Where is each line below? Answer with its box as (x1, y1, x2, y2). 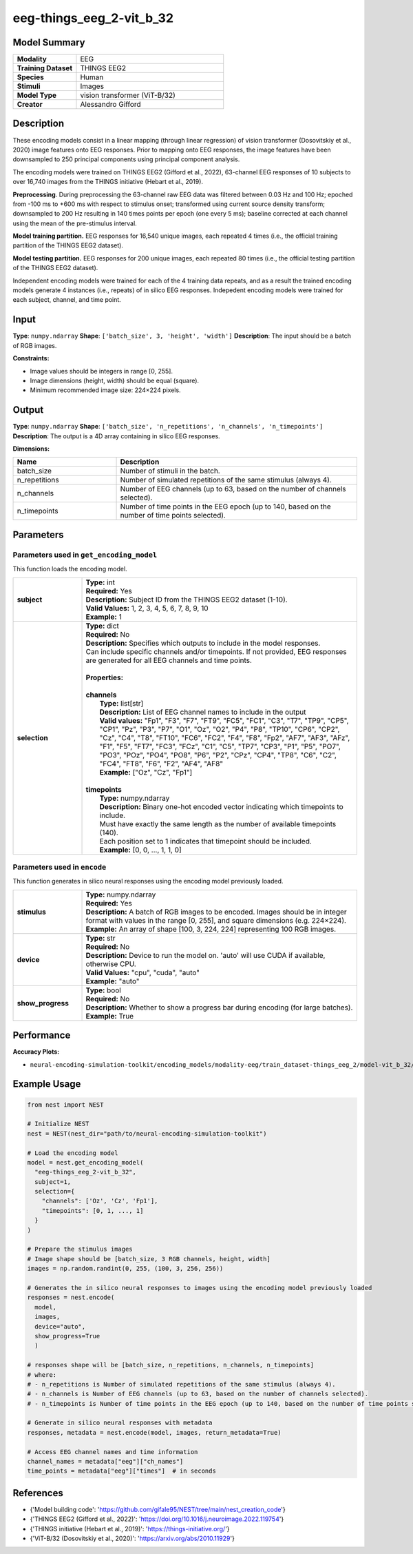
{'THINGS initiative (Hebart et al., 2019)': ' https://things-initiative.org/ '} (30, 1524, 230, 1533)
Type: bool (85, 985, 122, 995)
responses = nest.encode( (27, 1294, 115, 1302)
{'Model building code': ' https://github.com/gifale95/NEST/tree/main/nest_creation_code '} (30, 1505, 286, 1513)
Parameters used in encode (12, 862, 107, 872)
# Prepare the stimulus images (27, 1245, 134, 1254)
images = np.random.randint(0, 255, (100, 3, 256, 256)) (27, 1265, 224, 1273)
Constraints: (12, 354, 50, 362)
